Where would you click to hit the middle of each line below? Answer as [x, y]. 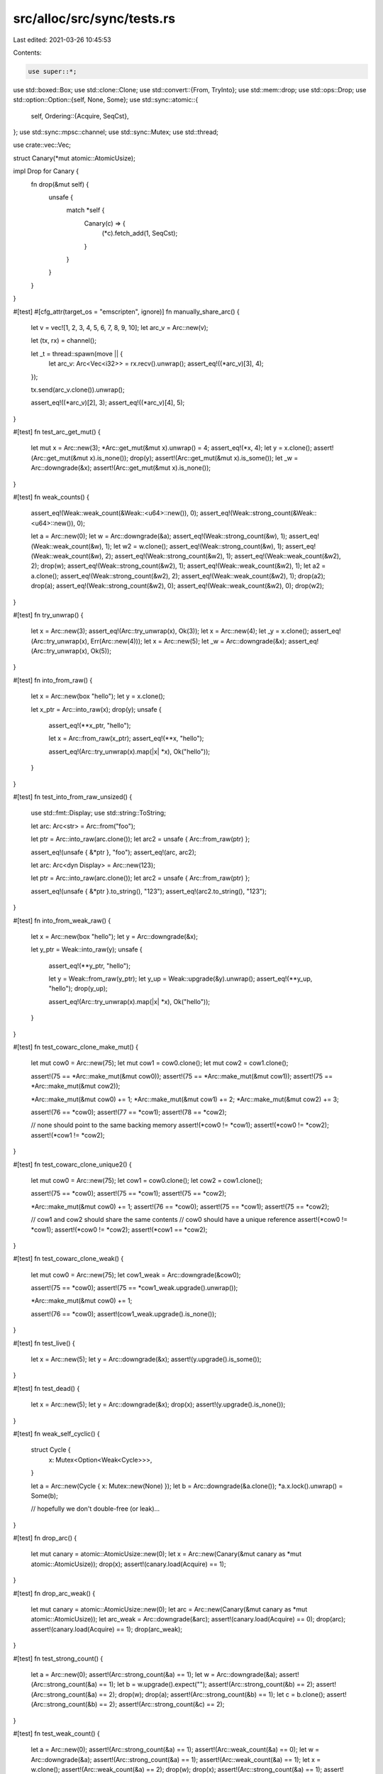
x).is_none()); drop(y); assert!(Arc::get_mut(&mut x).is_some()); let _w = [194, 458]
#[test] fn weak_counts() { [51, 497]
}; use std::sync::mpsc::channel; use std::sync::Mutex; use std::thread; [116, 132]
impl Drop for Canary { [46, 171]
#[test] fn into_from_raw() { [53, 680]
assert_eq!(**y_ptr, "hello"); [90, 966]
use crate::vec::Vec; [42, 145]
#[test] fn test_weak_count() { [57, 1733]
